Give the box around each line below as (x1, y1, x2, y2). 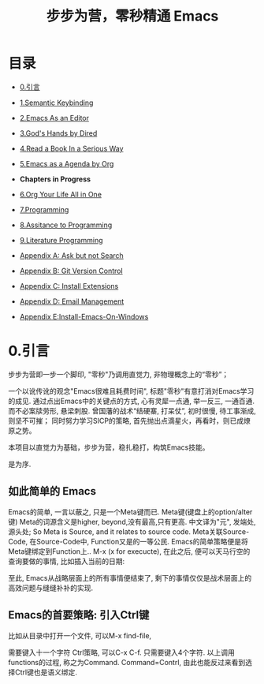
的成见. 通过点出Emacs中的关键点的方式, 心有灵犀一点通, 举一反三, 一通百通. (8, 396, 255, 406)
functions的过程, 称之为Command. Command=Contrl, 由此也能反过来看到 (8, 657, 246, 667)
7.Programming (19, 204, 69, 214)
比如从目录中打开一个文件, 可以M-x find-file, (8, 630, 152, 640)
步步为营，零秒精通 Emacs (46, 7, 219, 25)
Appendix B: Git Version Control (19, 266, 124, 275)
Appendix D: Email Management (19, 297, 125, 306)
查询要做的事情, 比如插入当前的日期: (8, 556, 125, 566)
